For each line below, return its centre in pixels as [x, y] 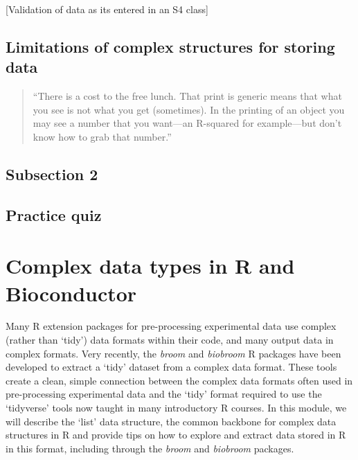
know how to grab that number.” [102, 136]
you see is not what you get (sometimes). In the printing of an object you [189, 109]
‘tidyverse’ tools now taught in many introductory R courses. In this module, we [176, 407]
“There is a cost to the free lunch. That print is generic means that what [187, 96]
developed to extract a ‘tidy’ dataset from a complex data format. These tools [171, 367]
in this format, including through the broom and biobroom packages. [150, 448]
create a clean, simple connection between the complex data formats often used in [179, 380]
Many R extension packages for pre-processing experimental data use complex [171, 326]
